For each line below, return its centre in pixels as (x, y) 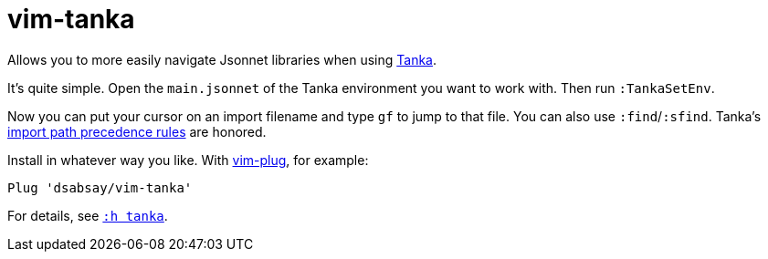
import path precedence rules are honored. (137, 131)
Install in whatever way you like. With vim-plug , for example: (188, 160)
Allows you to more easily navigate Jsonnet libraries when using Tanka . (222, 59)
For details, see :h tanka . (88, 215)
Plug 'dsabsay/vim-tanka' (100, 187)
